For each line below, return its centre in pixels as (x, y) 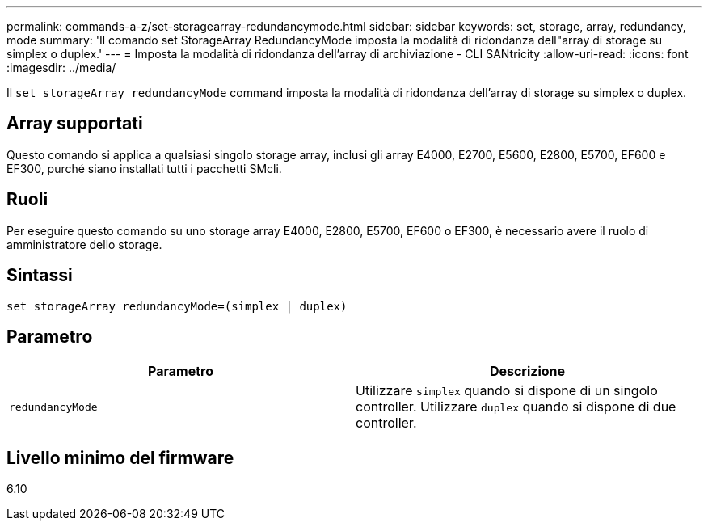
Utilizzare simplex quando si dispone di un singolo (507, 391)
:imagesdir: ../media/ (61, 67)
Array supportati (75, 124)
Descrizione (527, 371)
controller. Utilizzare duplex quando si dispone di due (516, 407)
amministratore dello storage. (84, 244)
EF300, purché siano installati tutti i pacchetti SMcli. (144, 168)
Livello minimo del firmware (120, 457)
